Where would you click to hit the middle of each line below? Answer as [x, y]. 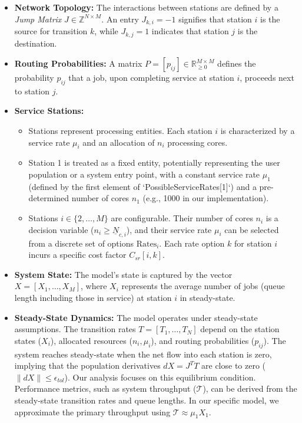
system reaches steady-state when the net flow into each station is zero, [143, 354]
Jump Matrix [38, 19]
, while [106, 31]
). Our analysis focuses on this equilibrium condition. [160, 377]
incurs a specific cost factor [77, 255]
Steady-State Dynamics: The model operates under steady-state [136, 317]
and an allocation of [119, 142]
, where [94, 286]
